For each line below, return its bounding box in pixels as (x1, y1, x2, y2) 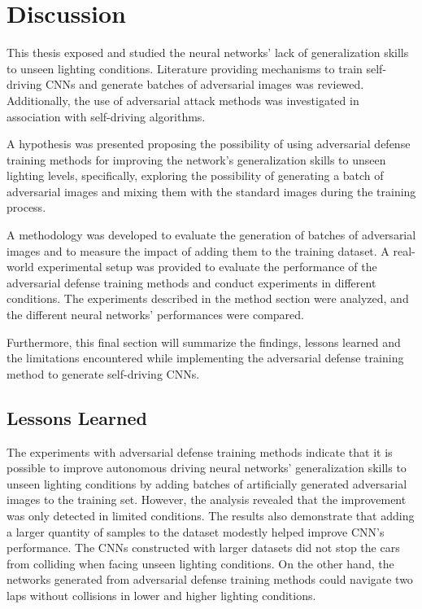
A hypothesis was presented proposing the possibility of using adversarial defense (7, 135, 411, 152)
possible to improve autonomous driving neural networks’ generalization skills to (7, 459, 407, 476)
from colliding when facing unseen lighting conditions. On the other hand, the (7, 554, 394, 572)
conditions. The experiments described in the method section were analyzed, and (7, 290, 409, 307)
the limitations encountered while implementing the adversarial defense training (7, 349, 404, 366)
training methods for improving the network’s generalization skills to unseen (7, 151, 386, 168)
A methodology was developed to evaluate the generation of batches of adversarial (7, 226, 416, 243)
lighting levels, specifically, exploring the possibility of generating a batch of (7, 167, 384, 184)
